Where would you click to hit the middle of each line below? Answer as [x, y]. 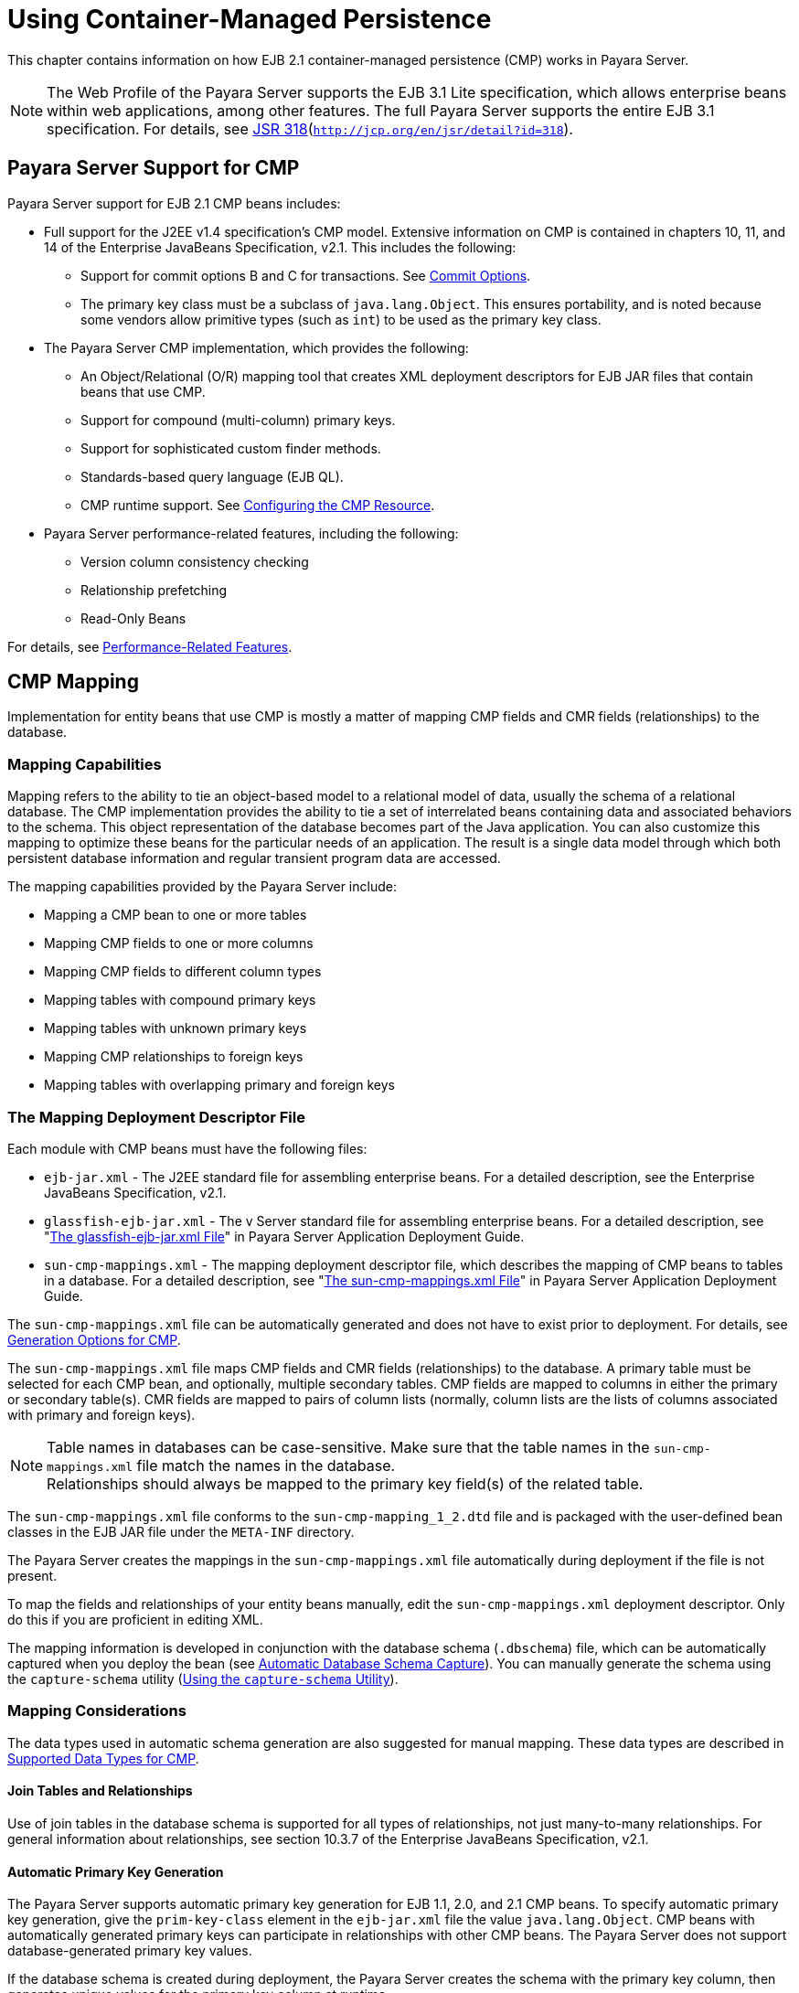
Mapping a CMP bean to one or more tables [176, 915]
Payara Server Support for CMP [154, 168]
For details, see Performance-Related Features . [150, 646]
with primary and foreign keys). [101, 1414]
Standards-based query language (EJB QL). [212, 476]
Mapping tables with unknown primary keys [176, 1028]
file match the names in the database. [266, 1465]
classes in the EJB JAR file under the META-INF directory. [181, 1531]
